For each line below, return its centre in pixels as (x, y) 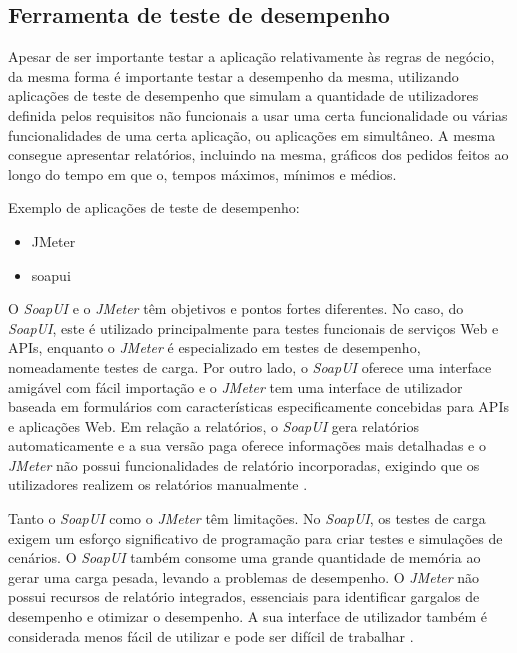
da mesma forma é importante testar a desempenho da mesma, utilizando (233, 75)
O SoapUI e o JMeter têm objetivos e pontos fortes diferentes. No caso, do (236, 308)
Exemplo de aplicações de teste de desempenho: (154, 207)
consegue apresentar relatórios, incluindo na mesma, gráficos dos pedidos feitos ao (258, 154)
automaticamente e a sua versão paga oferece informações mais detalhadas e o (247, 445)
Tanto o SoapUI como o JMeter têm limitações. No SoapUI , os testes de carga (247, 518)
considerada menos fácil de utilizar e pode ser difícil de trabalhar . (211, 635)
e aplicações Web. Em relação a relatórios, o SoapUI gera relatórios (213, 425)
